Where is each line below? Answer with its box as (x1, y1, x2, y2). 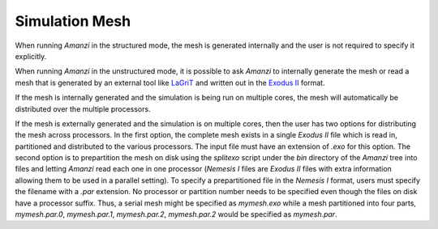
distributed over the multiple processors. (15, 104, 151, 113)
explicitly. (15, 51, 47, 61)
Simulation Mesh (15, 12, 131, 30)
